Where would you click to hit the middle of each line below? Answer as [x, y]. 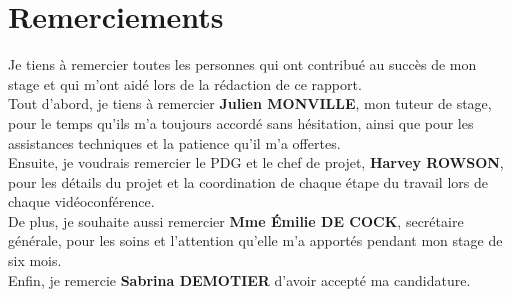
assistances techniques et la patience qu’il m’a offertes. [174, 142]
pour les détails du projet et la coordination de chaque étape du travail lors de [248, 181]
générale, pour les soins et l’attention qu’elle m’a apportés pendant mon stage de [255, 240]
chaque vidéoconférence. [81, 201]
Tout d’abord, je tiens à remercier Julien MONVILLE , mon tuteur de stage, [250, 103]
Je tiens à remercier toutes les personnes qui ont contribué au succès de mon [242, 64]
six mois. [35, 260]
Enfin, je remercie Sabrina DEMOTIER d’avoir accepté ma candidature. [239, 279]
